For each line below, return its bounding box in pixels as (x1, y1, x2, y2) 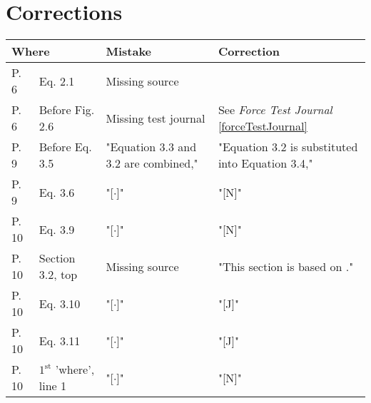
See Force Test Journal (218, 101, 332, 118)
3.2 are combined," (106, 155, 198, 172)
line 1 (39, 377, 67, 394)
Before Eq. (39, 138, 92, 155)
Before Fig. (39, 101, 95, 118)
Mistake (106, 43, 152, 60)
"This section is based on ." (218, 257, 354, 275)
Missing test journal (106, 109, 205, 126)
